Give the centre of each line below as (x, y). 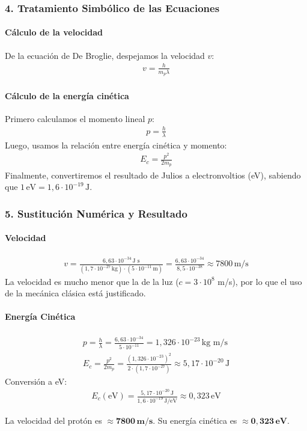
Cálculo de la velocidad (54, 32)
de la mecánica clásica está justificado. (75, 293)
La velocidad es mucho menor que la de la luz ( (92, 281)
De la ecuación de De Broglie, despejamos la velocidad (105, 55)
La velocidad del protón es (53, 420)
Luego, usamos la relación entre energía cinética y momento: (116, 145)
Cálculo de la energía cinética (67, 95)
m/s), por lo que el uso (260, 281)
